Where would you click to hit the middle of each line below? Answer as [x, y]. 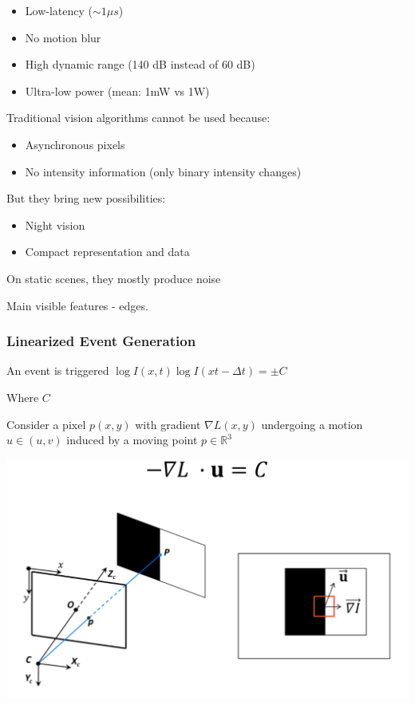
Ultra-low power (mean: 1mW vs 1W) [117, 91]
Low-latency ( [59, 10]
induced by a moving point [132, 440]
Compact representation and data [107, 252]
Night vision [55, 224]
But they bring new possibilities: [86, 198]
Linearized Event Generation [101, 341]
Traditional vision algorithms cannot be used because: [138, 118]
